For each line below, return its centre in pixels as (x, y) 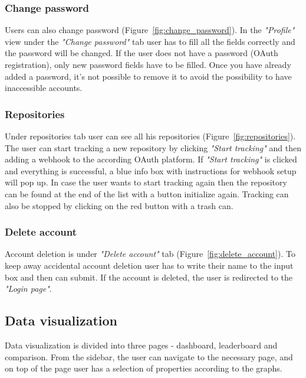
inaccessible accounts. (44, 88)
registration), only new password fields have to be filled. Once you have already (148, 64)
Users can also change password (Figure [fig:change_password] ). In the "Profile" (150, 30)
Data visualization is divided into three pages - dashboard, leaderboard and (141, 345)
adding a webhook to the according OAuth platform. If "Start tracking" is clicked (151, 159)
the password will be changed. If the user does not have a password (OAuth (142, 53)
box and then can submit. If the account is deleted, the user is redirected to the (149, 277)
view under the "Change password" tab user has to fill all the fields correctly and (150, 41)
